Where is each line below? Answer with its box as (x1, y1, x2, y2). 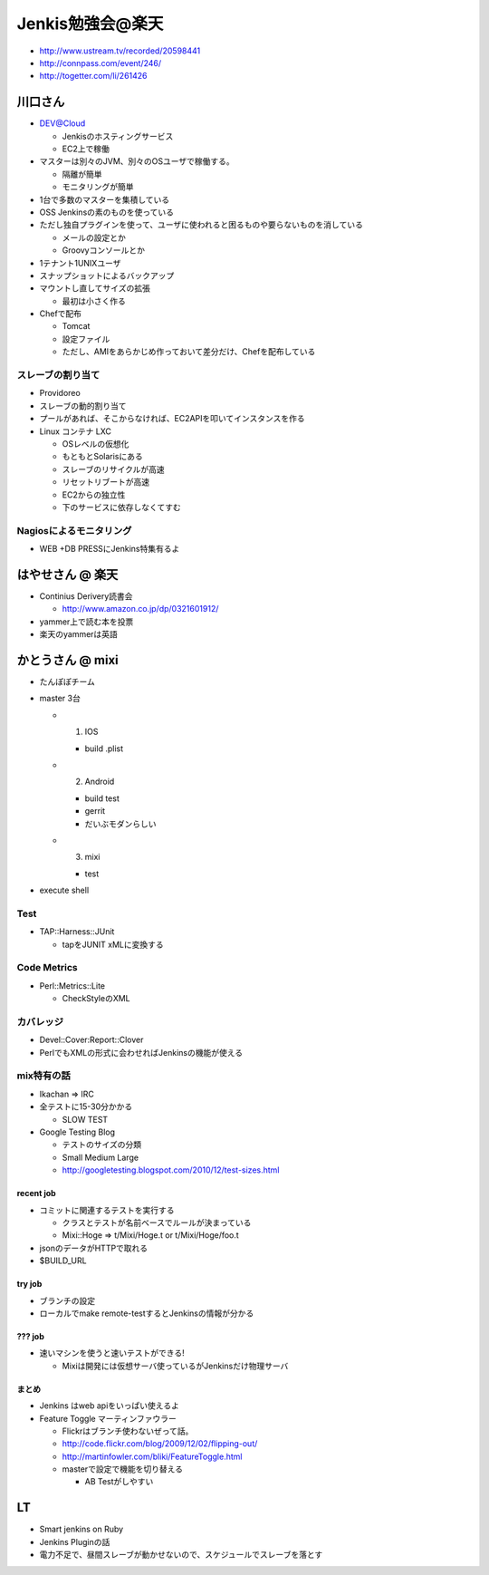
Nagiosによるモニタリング (16, 524, 132, 536)
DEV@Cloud (39, 118, 86, 129)
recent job (16, 1188, 56, 1199)
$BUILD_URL (39, 1255, 87, 1266)
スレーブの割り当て (16, 369, 101, 382)
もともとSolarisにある (62, 451, 144, 462)
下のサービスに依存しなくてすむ (62, 501, 181, 512)
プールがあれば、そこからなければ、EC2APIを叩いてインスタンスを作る (39, 413, 305, 424)
